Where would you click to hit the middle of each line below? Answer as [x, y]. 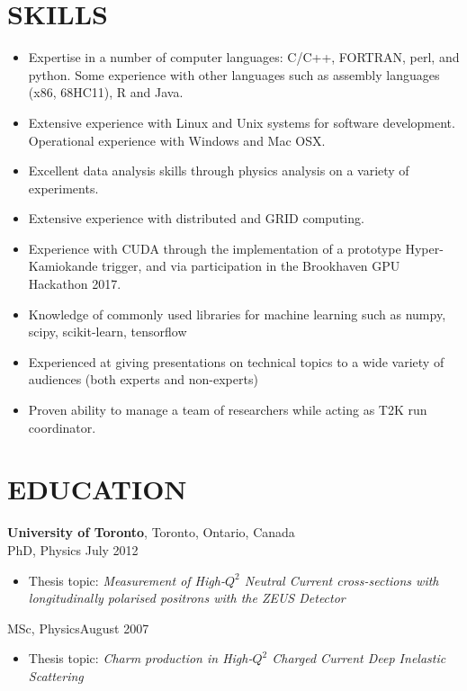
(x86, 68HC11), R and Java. [106, 92]
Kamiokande [63, 266]
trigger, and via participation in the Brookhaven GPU [251, 266]
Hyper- [424, 248]
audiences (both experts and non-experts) [143, 379]
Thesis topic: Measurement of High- [126, 580]
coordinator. [62, 427]
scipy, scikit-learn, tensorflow [108, 332]
